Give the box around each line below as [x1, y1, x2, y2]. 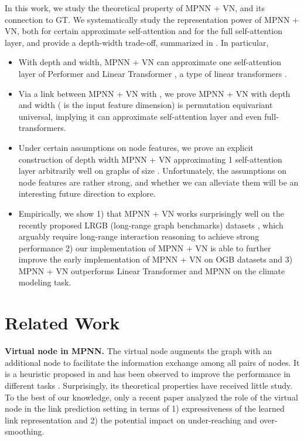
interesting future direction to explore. [18, 187, 156, 200]
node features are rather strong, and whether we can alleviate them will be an [18, 176, 299, 188]
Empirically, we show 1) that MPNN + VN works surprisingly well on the [18, 207, 284, 219]
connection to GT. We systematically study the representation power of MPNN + [5, 13, 299, 25]
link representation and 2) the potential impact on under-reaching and [5, 413, 257, 426]
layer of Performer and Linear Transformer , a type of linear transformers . [18, 67, 287, 79]
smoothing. [5, 425, 45, 437]
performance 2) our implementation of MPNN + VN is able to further [18, 241, 271, 254]
